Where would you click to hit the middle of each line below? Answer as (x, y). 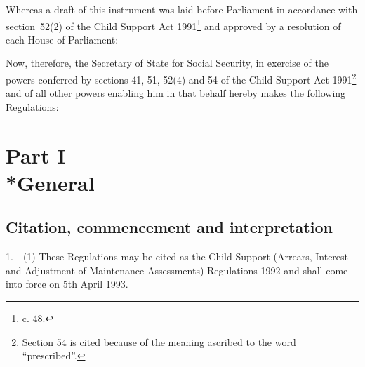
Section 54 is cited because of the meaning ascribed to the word (159, 341)
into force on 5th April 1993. (67, 284)
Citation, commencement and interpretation (169, 227)
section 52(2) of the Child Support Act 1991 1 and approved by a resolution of (173, 25)
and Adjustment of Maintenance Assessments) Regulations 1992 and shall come (177, 270)
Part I (36, 155)
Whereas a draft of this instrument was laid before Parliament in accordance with (182, 9)
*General (50, 182)
